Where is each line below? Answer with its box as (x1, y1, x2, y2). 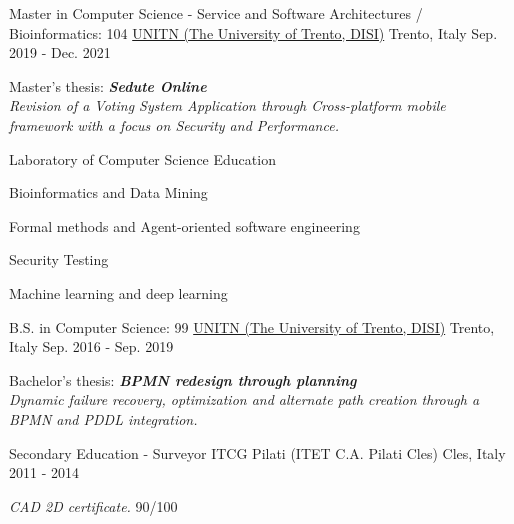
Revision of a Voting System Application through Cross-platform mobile (9, 95, 446, 116)
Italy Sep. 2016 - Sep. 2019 (9, 336, 174, 357)
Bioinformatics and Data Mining (9, 182, 208, 203)
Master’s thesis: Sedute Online (9, 75, 207, 96)
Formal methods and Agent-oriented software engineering (9, 215, 360, 236)
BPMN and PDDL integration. (9, 408, 198, 429)
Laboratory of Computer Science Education (9, 148, 276, 169)
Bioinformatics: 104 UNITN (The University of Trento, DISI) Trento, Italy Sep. (9, 22, 498, 43)
